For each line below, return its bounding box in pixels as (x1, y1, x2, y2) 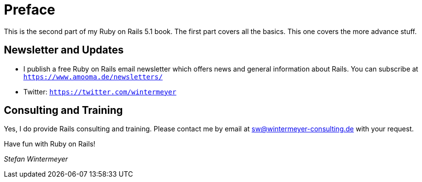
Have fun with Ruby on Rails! (4, 140, 96, 148)
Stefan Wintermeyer (4, 155, 68, 164)
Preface (4, 1, 55, 18)
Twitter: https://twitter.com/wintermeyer (23, 87, 176, 96)
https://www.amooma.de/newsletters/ (23, 73, 163, 81)
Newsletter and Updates (4, 44, 124, 56)
